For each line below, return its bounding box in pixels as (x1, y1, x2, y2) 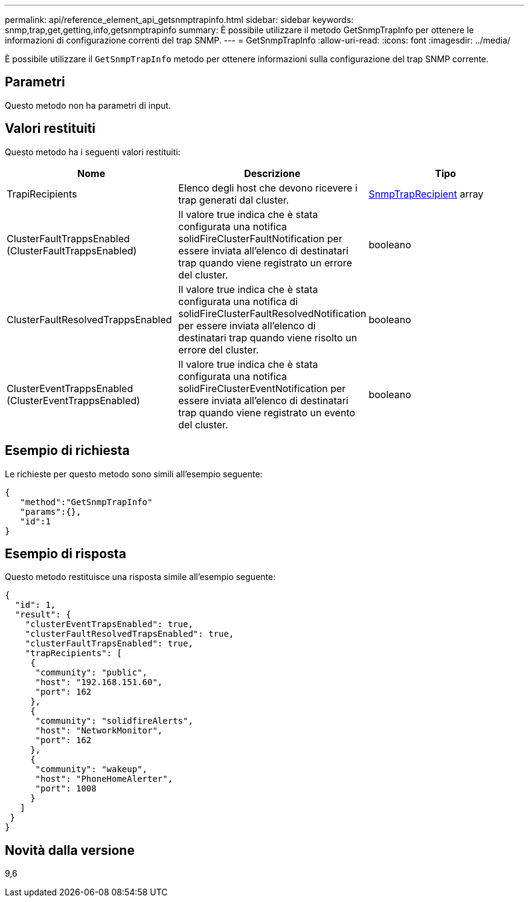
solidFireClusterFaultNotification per (178, 232, 342, 245)
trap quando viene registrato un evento (178, 406, 356, 419)
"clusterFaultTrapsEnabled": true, (25, 639, 193, 649)
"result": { (14, 610, 71, 620)
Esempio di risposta (5, 546, 126, 561)
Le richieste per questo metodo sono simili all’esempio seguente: (5, 468, 263, 479)
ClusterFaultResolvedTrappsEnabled (7, 313, 172, 326)
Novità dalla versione (5, 842, 135, 858)
